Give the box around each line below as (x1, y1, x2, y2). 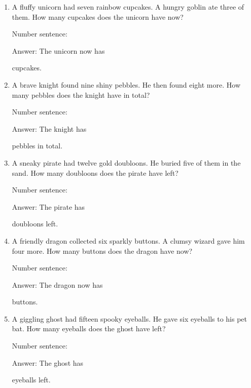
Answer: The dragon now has (12, 279, 103, 290)
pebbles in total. (12, 140, 63, 151)
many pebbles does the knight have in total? (12, 89, 150, 100)
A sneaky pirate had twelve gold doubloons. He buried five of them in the (12, 157, 241, 168)
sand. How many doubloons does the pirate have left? (12, 167, 178, 178)
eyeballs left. (12, 374, 51, 385)
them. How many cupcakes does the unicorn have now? (12, 11, 184, 22)
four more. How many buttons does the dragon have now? (12, 245, 193, 256)
